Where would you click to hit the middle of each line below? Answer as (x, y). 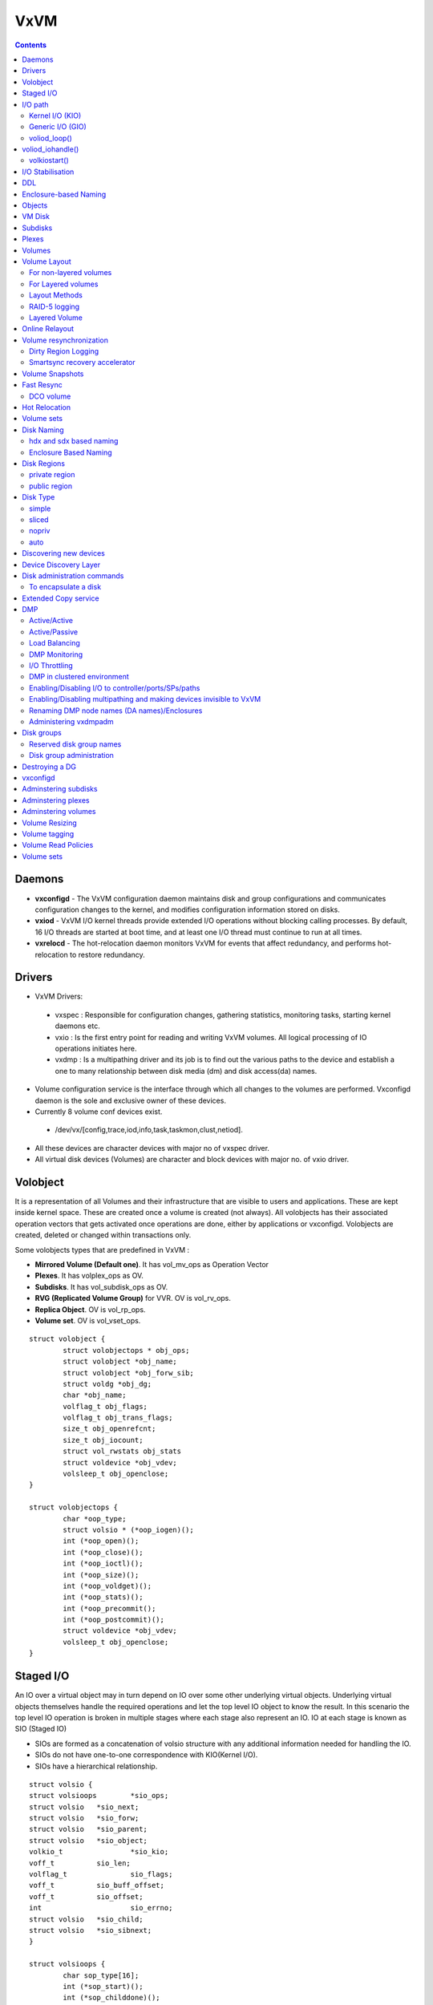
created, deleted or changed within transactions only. (103, 1235)
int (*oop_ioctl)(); (103, 1563)
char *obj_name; (95, 1395)
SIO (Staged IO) (41, 1729)
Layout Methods (56, 295)
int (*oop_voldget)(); (107, 1586)
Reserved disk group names (75, 744)
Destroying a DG (49, 767)
